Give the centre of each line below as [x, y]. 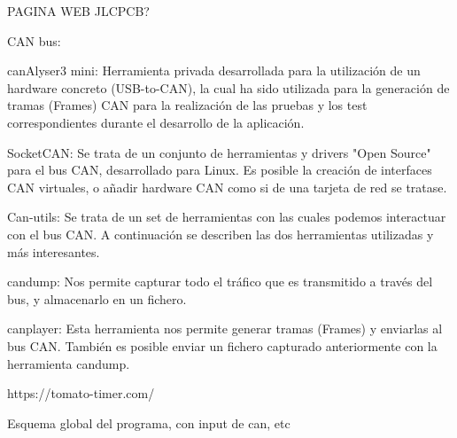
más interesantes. [54, 251]
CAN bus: [34, 40]
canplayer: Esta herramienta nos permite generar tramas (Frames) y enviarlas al [225, 328]
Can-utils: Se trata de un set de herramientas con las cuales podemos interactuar [227, 217]
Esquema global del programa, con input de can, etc [149, 422]
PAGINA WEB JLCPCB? [78, 11]
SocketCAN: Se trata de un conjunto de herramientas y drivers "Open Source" [219, 152]
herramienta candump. [69, 363]
